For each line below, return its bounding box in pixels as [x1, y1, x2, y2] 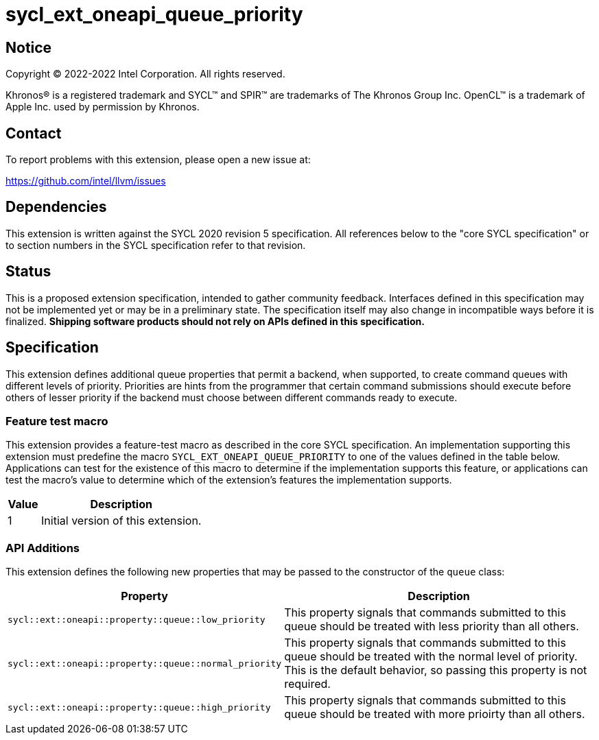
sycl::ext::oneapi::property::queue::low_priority [8, 614, 266, 625]
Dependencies [5, 198, 107, 216]
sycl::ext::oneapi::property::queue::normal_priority [8, 658, 282, 669]
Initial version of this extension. [41, 514, 202, 528]
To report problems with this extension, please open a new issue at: [5, 154, 311, 166]
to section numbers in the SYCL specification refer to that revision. [5, 239, 306, 251]
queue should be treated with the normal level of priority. [284, 649, 578, 664]
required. [284, 677, 331, 691]
